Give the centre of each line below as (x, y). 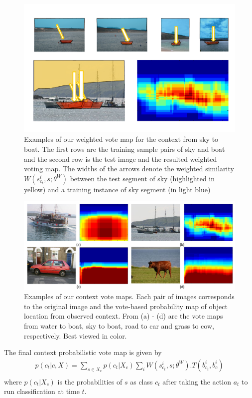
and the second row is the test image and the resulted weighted (121, 159)
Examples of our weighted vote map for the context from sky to (121, 139)
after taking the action (197, 381)
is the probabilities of (90, 381)
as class (141, 381)
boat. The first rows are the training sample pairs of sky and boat (125, 149)
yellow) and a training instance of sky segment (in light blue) (117, 189)
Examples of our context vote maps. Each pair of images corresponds (129, 296)
